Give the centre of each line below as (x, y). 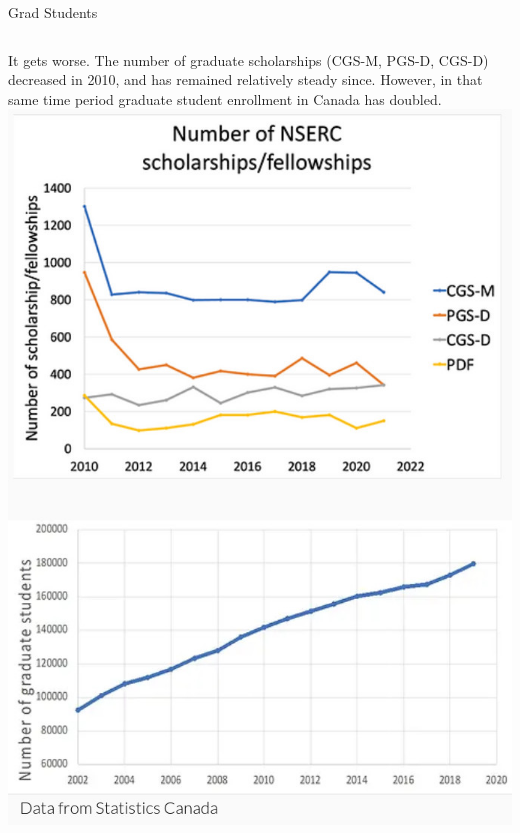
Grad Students (53, 12)
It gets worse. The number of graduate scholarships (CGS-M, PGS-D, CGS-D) (248, 59)
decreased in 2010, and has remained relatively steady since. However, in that (245, 79)
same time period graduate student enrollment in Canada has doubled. (225, 98)
